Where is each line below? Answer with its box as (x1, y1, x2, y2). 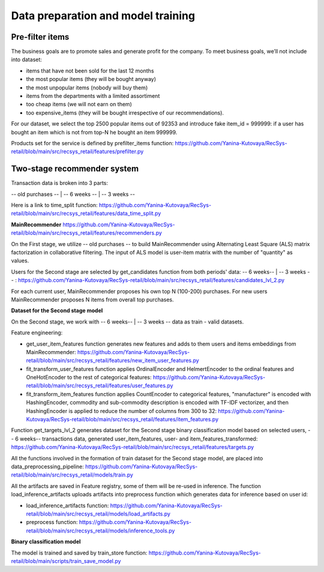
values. (11, 257, 29, 264)
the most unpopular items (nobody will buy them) (26, 84, 148, 91)
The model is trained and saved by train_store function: (11, 549, 148, 556)
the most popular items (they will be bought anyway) (26, 76, 156, 83)
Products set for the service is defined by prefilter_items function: (11, 139, 174, 146)
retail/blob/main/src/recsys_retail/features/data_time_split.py (11, 210, 161, 217)
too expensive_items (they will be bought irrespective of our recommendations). (26, 109, 224, 116)
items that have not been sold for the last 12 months (26, 67, 154, 74)
